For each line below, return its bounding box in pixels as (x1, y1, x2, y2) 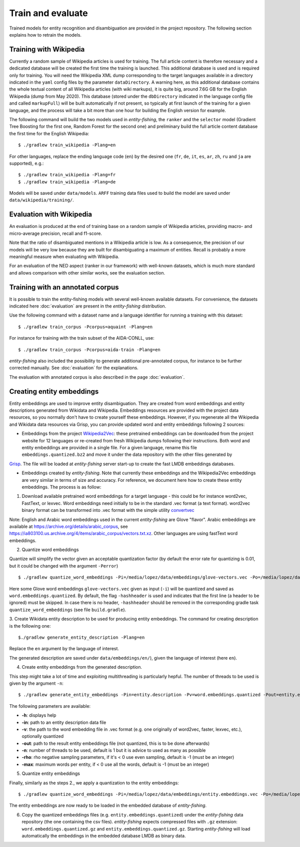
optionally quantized (21, 733, 64, 739)
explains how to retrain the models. (9, 32, 82, 38)
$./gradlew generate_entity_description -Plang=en (18, 635, 145, 640)
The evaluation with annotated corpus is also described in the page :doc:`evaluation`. (9, 374, 185, 380)
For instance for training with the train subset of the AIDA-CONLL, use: (9, 335, 154, 341)
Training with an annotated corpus (9, 283, 119, 292)
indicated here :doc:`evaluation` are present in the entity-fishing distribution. (9, 303, 166, 309)
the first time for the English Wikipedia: (9, 130, 89, 136)
